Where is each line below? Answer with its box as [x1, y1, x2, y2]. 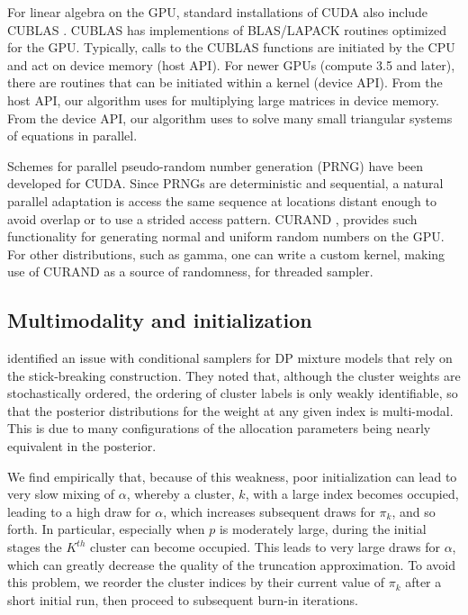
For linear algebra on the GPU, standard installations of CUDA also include [7, 3, 428, 21]
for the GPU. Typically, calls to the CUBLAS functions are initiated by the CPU [7, 38, 455, 57]
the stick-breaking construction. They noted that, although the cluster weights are [7, 366, 461, 384]
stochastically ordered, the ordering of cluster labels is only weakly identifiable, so [7, 384, 458, 402]
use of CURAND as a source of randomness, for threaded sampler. [7, 262, 373, 281]
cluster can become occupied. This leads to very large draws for [90, 538, 440, 556]
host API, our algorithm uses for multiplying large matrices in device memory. [7, 90, 439, 109]
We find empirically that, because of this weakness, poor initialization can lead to [7, 466, 457, 485]
